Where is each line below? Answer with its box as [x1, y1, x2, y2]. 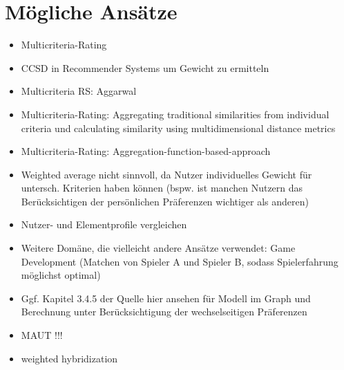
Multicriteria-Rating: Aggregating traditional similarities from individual [21, 107, 329, 121]
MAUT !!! [21, 328, 63, 342]
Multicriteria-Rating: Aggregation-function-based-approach [21, 144, 271, 158]
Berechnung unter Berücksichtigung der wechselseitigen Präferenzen [21, 304, 307, 319]
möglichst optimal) [21, 268, 101, 282]
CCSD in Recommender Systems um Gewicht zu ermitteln [21, 60, 269, 75]
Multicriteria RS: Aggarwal [21, 84, 137, 98]
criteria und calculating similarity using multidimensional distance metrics [21, 120, 336, 135]
